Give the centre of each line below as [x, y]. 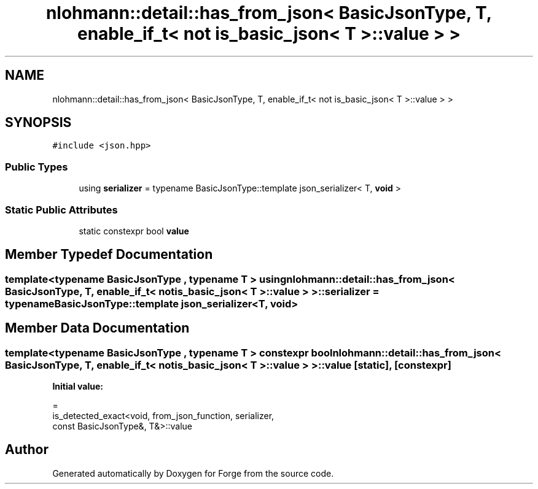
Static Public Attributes [61, 210]
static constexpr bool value [134, 231]
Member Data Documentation [97, 328]
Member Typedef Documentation [109, 255]
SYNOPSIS [38, 123]
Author [27, 450]
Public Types [37, 167]
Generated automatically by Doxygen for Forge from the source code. [193, 473]
